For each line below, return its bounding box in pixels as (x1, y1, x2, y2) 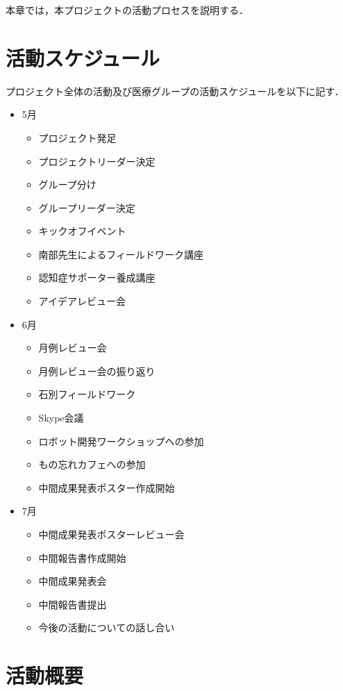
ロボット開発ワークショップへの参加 (38, 433, 204, 448)
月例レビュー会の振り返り (38, 363, 156, 378)
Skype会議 (38, 410, 84, 425)
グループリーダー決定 (38, 200, 135, 215)
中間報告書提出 (38, 597, 107, 611)
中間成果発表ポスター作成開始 (38, 480, 175, 494)
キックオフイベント (38, 224, 126, 238)
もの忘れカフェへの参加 (38, 457, 146, 472)
